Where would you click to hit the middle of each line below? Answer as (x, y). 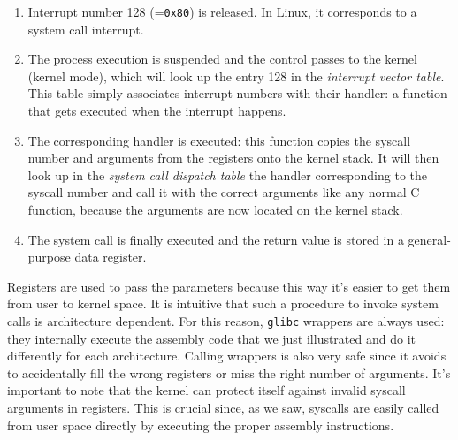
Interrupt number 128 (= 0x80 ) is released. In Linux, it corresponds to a (222, 11)
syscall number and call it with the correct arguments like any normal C (224, 192)
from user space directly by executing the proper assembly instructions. (201, 425)
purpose (49, 257)
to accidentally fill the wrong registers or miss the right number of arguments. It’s (229, 372)
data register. (111, 257)
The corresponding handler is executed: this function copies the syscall (219, 140)
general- (429, 239)
